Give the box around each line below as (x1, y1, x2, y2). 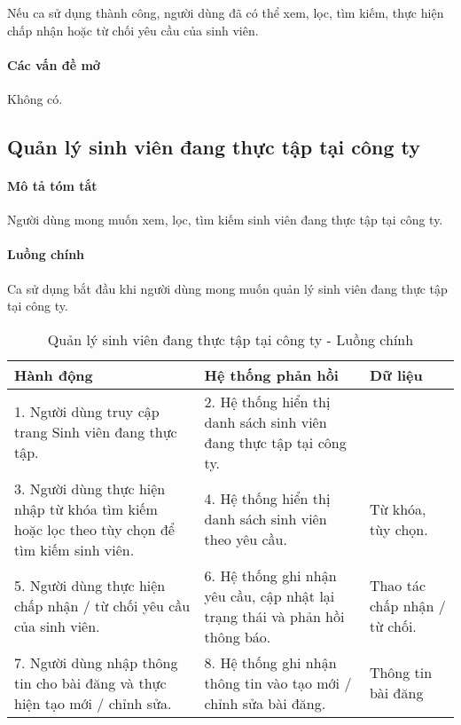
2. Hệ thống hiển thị (204, 390, 331, 412)
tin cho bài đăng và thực (14, 672, 167, 693)
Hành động (14, 364, 93, 385)
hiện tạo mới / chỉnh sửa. (14, 692, 172, 713)
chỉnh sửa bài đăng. (204, 692, 326, 713)
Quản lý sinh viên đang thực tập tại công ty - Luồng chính (47, 328, 414, 350)
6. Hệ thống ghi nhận (204, 564, 337, 586)
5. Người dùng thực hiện (14, 575, 166, 596)
